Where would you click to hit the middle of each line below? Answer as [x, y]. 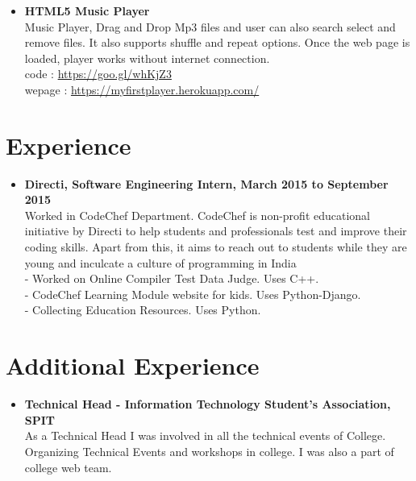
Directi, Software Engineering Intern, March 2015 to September [206, 183]
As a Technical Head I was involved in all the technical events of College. [205, 435]
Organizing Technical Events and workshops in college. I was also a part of [209, 451]
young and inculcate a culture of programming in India [160, 262]
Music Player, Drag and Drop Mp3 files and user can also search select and [210, 26]
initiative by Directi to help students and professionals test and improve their [216, 231]
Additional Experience [133, 365]
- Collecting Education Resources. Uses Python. [143, 310]
